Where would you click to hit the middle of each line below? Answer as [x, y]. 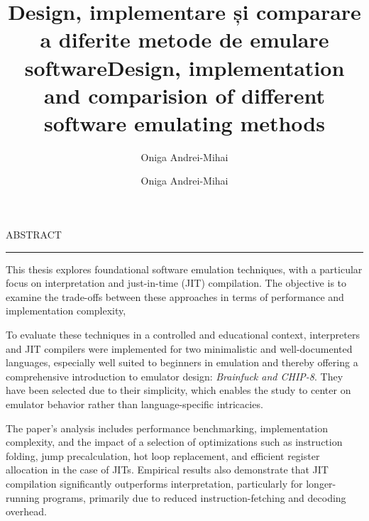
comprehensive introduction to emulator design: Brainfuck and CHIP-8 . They [175, 376]
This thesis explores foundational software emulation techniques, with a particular [184, 269]
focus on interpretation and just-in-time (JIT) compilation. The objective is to [176, 283]
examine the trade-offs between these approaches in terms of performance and [175, 296]
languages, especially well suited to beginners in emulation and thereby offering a [182, 362]
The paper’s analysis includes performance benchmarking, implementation [167, 428]
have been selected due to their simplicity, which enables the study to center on [178, 390]
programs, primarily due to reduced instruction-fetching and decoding [194, 497]
